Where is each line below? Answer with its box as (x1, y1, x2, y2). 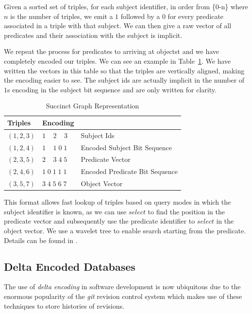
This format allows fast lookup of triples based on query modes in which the (4, 197, 231, 207)
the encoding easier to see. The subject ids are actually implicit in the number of (4, 75, 245, 85)
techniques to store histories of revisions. (4, 300, 124, 311)
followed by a (120, 11, 160, 21)
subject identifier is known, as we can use (4, 206, 127, 216)
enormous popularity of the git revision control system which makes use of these (4, 291, 242, 301)
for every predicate (168, 11, 224, 21)
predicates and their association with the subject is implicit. (4, 30, 183, 40)
